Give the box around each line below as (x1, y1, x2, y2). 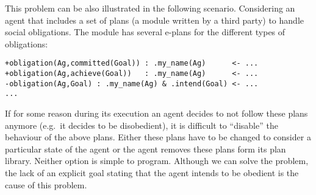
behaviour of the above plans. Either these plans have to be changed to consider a (5, 131, 311, 143)
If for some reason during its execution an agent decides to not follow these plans (5, 107, 308, 119)
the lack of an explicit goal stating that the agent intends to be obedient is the (5, 166, 299, 179)
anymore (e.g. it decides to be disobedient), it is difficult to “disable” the (5, 118, 278, 131)
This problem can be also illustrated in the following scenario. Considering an (5, 2, 295, 14)
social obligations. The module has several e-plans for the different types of (5, 26, 285, 38)
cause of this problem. (5, 178, 87, 191)
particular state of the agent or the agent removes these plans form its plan (5, 142, 286, 155)
